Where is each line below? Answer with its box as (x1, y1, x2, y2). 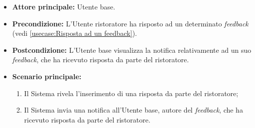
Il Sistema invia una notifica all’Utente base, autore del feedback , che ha (24, 105, 243, 115)
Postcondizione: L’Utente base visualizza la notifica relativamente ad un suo (12, 44, 252, 55)
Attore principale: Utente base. (12, 1, 116, 11)
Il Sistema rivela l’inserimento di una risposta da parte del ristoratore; (24, 88, 239, 98)
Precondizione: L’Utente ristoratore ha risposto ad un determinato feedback (12, 18, 249, 28)
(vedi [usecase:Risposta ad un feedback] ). (12, 28, 137, 38)
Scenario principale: (12, 71, 82, 81)
